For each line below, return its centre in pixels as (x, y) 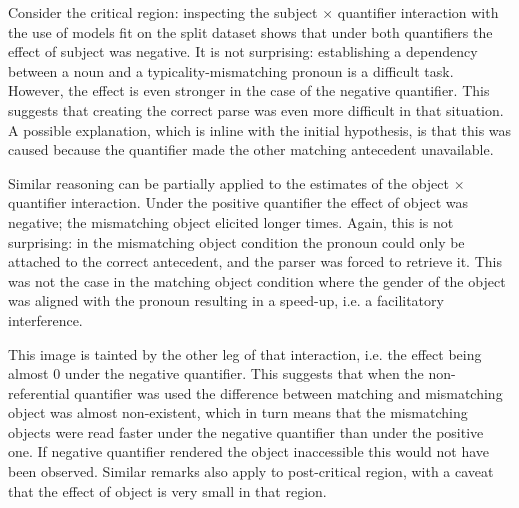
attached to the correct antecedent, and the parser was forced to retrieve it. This (255, 261)
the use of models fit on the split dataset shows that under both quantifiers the (250, 31)
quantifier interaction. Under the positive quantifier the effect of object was (238, 202)
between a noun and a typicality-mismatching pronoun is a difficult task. (231, 70)
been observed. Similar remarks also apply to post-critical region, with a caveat (251, 471)
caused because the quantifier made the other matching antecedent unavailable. (251, 149)
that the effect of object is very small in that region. (167, 490)
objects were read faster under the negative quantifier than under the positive (246, 431)
